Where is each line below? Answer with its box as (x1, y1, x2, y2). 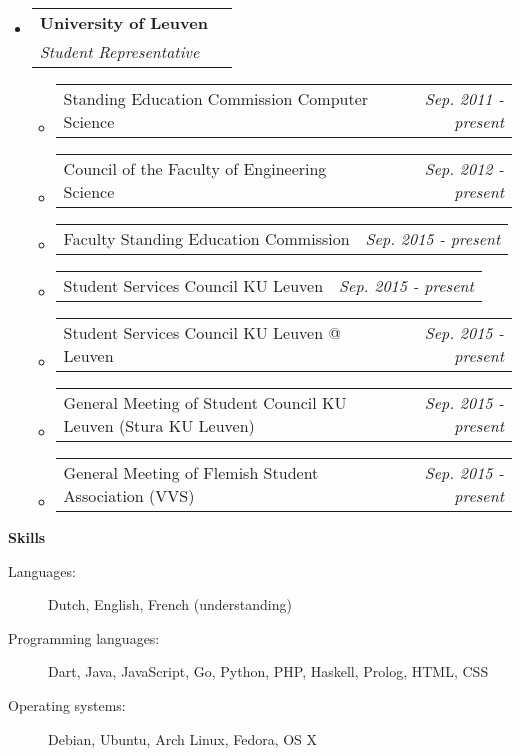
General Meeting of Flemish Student (63, 461, 319, 484)
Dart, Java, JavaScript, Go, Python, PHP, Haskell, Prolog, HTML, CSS (48, 661, 489, 682)
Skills (8, 527, 46, 547)
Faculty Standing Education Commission (63, 227, 350, 250)
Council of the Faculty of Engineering (63, 157, 327, 180)
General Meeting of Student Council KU (63, 391, 347, 414)
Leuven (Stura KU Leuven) (63, 414, 255, 437)
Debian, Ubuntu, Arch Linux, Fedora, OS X (48, 728, 318, 749)
